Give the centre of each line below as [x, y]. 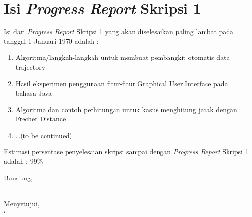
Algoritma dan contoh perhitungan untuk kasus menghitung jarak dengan [126, 109]
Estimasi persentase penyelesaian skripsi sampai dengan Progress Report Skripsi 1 [126, 151]
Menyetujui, [22, 203]
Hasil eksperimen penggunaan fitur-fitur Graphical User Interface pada [122, 83]
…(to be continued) [44, 135]
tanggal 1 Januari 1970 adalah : [51, 41]
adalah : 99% [23, 161]
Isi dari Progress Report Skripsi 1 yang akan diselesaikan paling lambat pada [119, 31]
